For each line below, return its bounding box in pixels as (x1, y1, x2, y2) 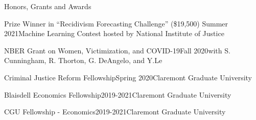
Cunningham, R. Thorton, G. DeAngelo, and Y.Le (4, 55, 162, 66)
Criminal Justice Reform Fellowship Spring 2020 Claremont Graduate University (4, 72, 252, 82)
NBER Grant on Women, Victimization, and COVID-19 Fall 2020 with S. (4, 45, 230, 55)
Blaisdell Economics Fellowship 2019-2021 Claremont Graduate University (4, 89, 231, 100)
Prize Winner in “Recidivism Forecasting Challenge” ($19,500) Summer (4, 18, 228, 28)
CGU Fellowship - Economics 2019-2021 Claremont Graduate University (4, 106, 226, 117)
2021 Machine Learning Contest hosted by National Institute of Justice (4, 28, 224, 39)
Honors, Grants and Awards (4, 1, 91, 11)
